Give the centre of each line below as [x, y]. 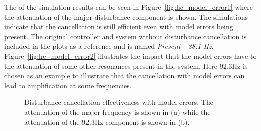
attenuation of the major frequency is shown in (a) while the [117, 112]
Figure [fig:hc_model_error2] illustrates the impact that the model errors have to [130, 55]
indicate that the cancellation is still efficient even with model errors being [119, 26]
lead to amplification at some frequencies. [68, 85]
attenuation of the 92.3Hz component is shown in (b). [107, 122]
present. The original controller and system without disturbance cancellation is [125, 36]
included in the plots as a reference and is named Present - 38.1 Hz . [109, 46]
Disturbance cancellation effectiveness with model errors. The [119, 102]
